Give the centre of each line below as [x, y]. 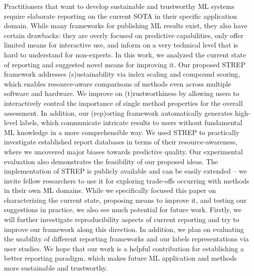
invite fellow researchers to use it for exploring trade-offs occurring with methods [127, 180]
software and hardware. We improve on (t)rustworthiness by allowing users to [122, 93]
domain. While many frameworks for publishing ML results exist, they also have [126, 25]
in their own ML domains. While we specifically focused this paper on [110, 190]
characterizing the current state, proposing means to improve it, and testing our [125, 200]
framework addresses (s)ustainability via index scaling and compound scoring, [122, 74]
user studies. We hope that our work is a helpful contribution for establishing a [124, 248]
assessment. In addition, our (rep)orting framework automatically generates [118, 113]
